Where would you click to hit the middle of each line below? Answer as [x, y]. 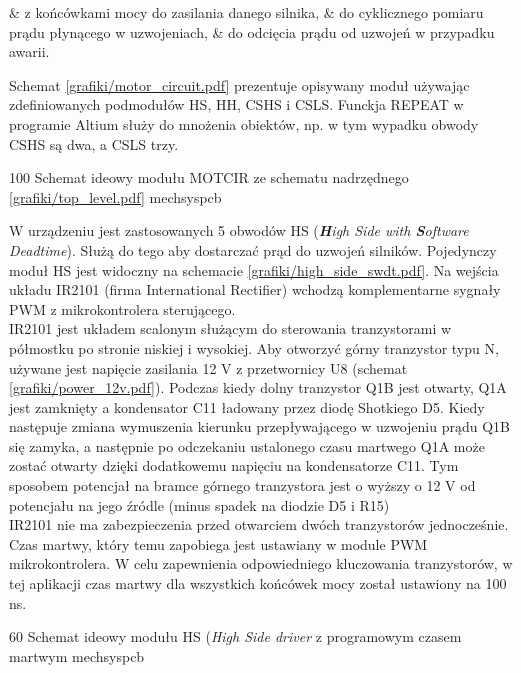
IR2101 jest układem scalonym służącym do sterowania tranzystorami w [230, 328]
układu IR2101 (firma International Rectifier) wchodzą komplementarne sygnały [255, 289]
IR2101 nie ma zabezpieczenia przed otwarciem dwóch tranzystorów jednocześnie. [259, 524]
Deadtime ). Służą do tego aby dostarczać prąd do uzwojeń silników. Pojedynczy [253, 249]
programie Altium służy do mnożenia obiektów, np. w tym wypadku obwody [244, 123]
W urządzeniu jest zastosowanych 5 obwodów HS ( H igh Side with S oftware [239, 230]
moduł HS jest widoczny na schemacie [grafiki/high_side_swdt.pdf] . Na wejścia [254, 269]
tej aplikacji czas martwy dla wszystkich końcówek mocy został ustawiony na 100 [258, 583]
